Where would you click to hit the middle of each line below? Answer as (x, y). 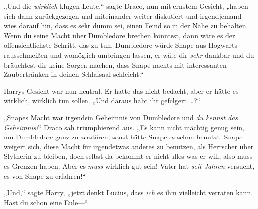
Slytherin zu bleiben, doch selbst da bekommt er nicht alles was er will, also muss (128, 156)
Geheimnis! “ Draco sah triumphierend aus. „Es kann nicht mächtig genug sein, (124, 127)
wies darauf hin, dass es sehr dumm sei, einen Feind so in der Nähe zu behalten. (126, 26)
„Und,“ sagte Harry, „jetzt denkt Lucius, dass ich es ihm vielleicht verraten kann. (129, 192)
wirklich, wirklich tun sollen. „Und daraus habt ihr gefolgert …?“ (102, 101)
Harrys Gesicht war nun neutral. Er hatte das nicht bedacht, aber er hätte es (121, 91)
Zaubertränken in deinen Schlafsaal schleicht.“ (74, 74)
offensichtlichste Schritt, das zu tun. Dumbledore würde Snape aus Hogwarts (121, 45)
